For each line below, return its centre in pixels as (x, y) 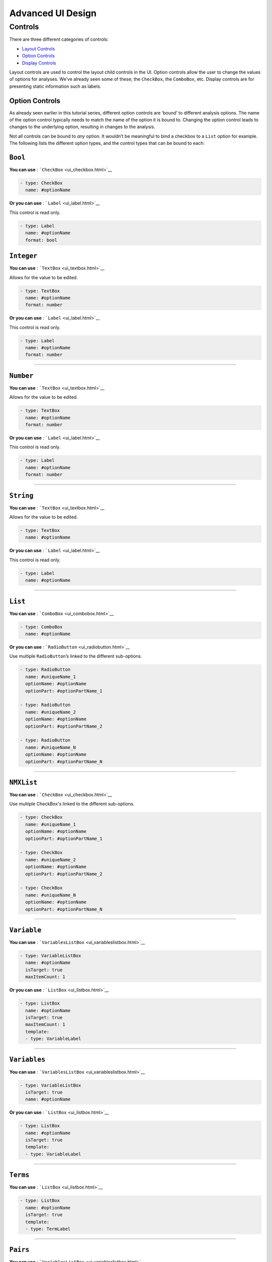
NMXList (23, 782)
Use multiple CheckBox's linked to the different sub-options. (72, 804)
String (21, 495)
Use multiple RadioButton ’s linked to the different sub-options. (76, 656)
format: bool (41, 240)
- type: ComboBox (41, 627)
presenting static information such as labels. (55, 86)
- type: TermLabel (48, 1229)
